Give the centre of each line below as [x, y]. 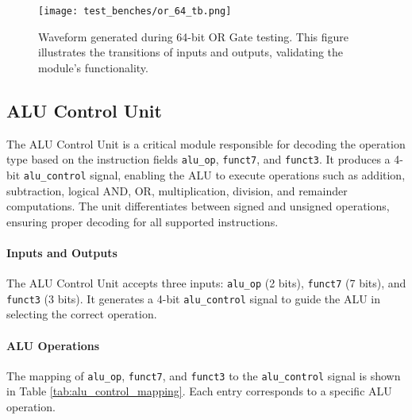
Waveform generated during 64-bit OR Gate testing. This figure [194, 36]
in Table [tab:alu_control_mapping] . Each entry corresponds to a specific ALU [199, 391]
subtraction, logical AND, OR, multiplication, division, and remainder [177, 190]
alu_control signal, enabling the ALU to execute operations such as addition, [214, 174]
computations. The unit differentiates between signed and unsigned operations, [198, 206]
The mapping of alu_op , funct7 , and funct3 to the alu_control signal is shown [204, 375]
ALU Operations [53, 345]
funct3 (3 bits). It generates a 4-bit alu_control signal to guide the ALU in [193, 298]
